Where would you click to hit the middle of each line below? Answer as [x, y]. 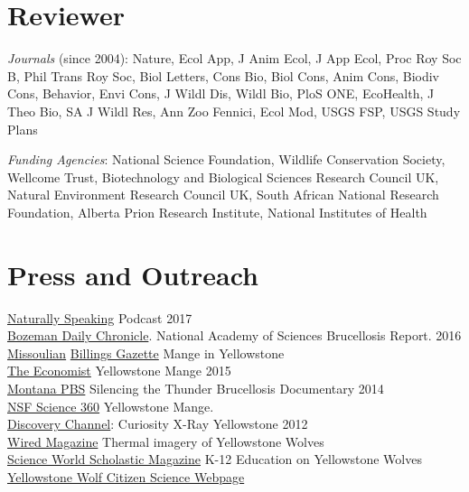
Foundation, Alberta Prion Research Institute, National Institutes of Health [217, 212]
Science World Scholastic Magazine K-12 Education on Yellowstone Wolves [215, 459]
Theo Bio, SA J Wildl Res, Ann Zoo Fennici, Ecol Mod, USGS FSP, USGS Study [234, 111]
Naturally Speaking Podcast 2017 [100, 317]
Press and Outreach [133, 274]
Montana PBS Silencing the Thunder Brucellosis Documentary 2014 [196, 388]
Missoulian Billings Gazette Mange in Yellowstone [146, 353]
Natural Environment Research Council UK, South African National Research [223, 195]
